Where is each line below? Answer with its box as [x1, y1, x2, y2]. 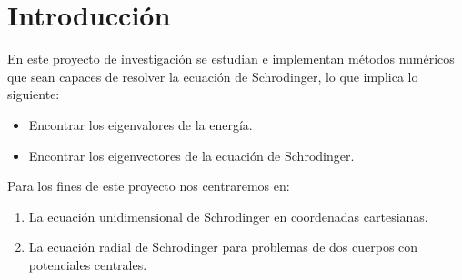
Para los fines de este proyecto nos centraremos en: [7, 176, 290, 195]
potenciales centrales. [28, 255, 147, 274]
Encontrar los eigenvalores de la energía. [28, 115, 253, 134]
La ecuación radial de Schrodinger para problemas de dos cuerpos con [28, 237, 418, 256]
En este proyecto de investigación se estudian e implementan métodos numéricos [7, 49, 455, 68]
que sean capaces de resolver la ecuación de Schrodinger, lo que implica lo [7, 66, 418, 85]
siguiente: [7, 85, 60, 104]
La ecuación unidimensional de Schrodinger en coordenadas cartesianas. [28, 206, 428, 225]
